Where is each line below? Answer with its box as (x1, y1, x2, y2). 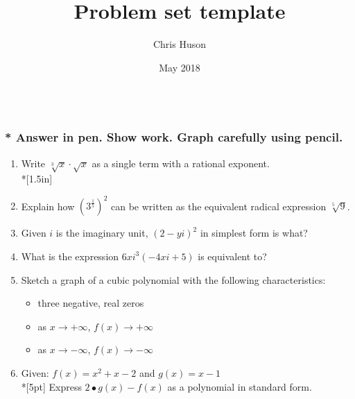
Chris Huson (153, 37, 207, 51)
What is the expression (21, 248, 119, 263)
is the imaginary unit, (55, 226, 148, 240)
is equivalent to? (198, 248, 267, 263)
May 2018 (159, 60, 200, 74)
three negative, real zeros (37, 296, 144, 310)
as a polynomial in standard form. (167, 379, 312, 393)
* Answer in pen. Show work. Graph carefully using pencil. (5, 128, 343, 146)
